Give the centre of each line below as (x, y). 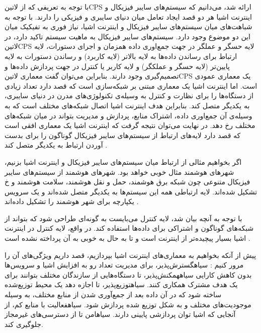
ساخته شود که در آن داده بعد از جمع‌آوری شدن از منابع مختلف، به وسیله (113, 294)
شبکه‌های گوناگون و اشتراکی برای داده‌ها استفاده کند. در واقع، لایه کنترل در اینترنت (129, 228)
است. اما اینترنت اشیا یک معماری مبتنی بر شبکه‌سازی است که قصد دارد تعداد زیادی (131, 85)
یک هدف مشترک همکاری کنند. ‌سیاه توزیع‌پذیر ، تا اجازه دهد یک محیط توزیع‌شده (121, 284)
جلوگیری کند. (24, 324)
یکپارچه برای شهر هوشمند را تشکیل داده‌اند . (72, 201)
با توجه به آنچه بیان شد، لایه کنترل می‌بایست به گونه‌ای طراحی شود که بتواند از (123, 218)
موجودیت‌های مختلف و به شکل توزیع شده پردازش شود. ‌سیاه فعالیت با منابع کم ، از (128, 304)
